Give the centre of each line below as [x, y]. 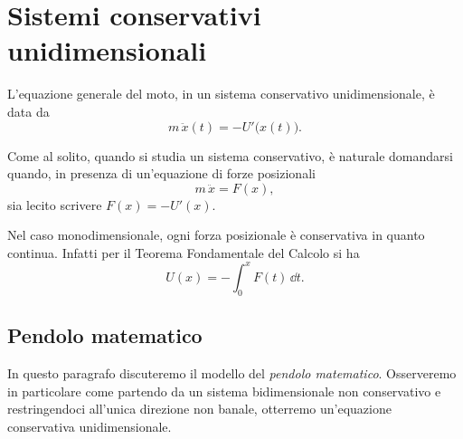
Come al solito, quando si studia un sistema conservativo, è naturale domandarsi [230, 155]
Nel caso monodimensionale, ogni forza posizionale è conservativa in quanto [216, 235]
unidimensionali [107, 50]
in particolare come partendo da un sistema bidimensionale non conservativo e [224, 391]
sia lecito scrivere [55, 204]
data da [28, 111]
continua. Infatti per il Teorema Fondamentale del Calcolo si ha [184, 252]
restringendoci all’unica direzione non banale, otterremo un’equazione [199, 409]
